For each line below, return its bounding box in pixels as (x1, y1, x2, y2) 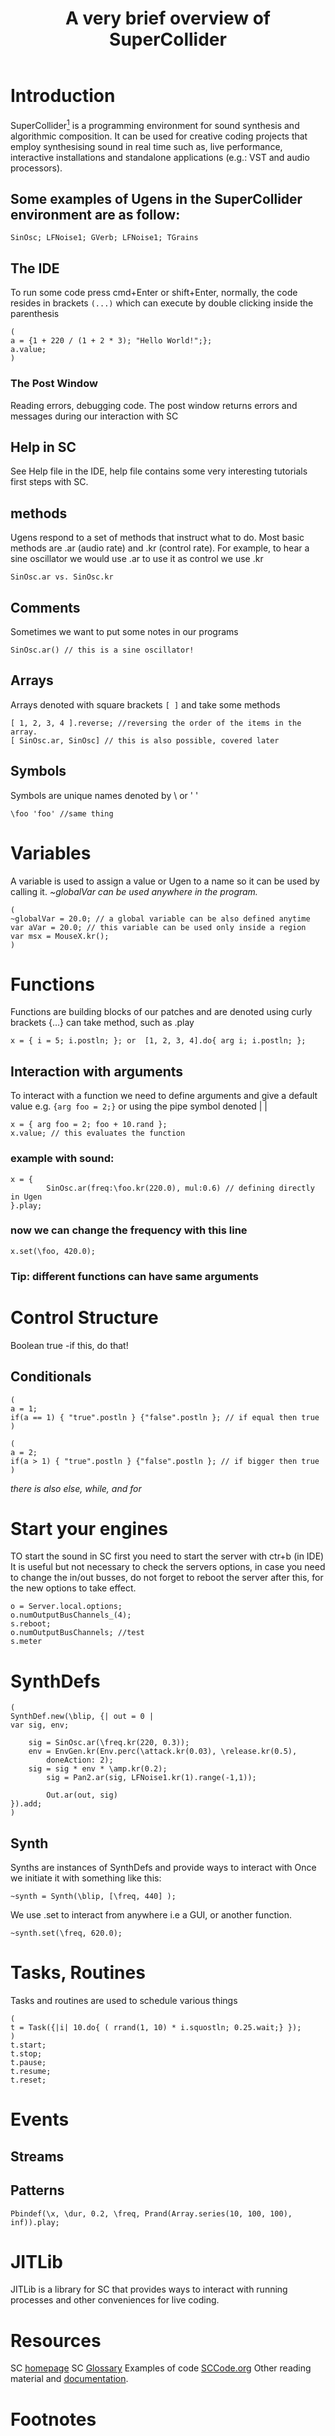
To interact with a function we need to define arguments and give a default (10, 1090, 318, 1102)
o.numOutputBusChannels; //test (10, 1628, 145, 1638)
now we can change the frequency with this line (10, 1223, 248, 1237)
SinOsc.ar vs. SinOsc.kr (10, 572, 114, 582)
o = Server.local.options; (10, 1602, 123, 1612)
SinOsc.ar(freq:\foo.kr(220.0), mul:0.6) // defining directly (46, 1183, 315, 1193)
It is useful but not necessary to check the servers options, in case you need (10, 1561, 326, 1573)
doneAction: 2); (46, 1755, 114, 1766)
